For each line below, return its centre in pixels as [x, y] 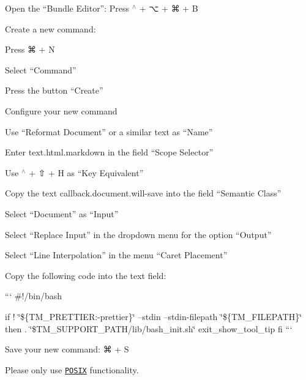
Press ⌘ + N [30, 49]
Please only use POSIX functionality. [72, 369]
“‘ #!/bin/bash [34, 296]
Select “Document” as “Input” [62, 213]
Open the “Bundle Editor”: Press [67, 8]
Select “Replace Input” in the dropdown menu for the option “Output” [138, 234]
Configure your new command [61, 110]
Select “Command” [41, 69]
